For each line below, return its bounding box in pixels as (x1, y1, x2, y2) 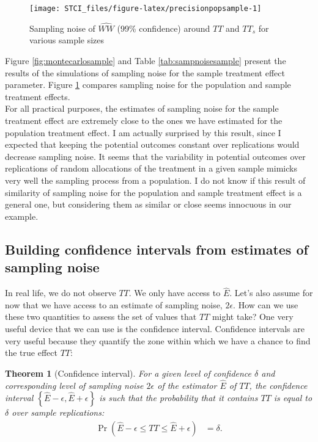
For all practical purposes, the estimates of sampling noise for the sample (5, 102, 279, 115)
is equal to (273, 391, 312, 404)
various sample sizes (29, 34, 105, 46)
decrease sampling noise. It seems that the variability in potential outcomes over (5, 150, 306, 162)
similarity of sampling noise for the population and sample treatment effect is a (5, 186, 302, 198)
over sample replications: (12, 406, 105, 419)
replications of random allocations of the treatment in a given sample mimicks (5, 162, 297, 175)
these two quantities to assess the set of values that (5, 310, 197, 323)
